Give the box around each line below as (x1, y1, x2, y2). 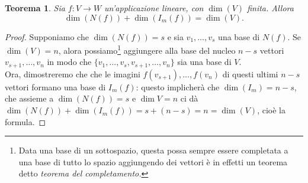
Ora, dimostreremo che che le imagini (5, 67, 140, 80)
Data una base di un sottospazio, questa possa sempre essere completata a (18, 144, 288, 156)
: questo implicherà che (136, 80, 220, 93)
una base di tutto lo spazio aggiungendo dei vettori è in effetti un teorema (18, 155, 288, 168)
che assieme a (5, 92, 54, 104)
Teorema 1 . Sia (5, 2, 65, 14)
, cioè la (257, 104, 285, 116)
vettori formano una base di (5, 80, 106, 93)
